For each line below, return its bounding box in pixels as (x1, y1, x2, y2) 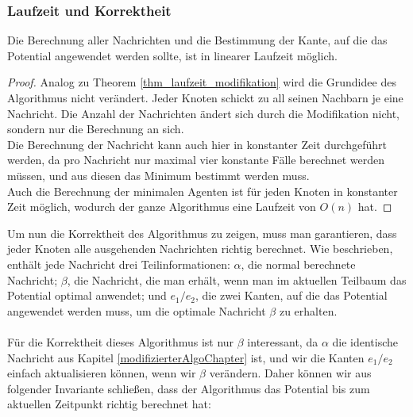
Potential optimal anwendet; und (7, 287, 167, 304)
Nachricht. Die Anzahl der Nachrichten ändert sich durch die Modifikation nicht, (7, 105, 400, 121)
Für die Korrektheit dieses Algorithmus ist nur (7, 333, 234, 350)
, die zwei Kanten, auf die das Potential (195, 287, 388, 304)
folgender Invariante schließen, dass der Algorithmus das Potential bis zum (7, 380, 370, 396)
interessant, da (247, 333, 318, 350)
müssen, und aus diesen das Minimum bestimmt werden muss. (7, 166, 310, 183)
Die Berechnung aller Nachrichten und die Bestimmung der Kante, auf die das (7, 32, 388, 48)
